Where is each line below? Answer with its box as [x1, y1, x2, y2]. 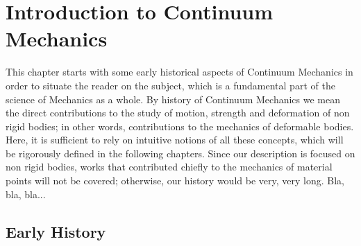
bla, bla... [6, 186, 46, 201]
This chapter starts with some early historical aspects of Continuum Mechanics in [6, 64, 353, 79]
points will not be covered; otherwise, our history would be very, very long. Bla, [6, 173, 344, 188]
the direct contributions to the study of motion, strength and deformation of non [6, 105, 350, 120]
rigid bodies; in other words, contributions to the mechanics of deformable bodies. [6, 118, 354, 133]
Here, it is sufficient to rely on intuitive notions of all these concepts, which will [6, 132, 344, 147]
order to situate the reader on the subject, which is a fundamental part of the [6, 78, 335, 92]
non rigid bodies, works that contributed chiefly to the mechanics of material [6, 159, 333, 174]
